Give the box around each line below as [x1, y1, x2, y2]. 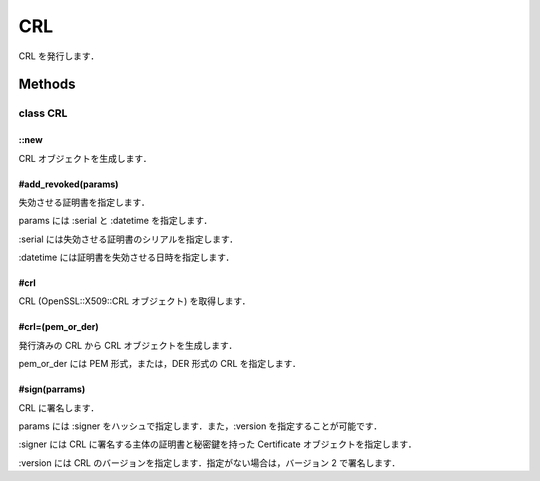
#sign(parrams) [18, 383, 86, 395]
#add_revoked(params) [18, 178, 119, 190]
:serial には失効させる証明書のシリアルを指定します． [18, 233, 239, 245]
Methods [18, 76, 76, 93]
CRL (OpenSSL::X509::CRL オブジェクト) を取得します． [18, 295, 251, 307]
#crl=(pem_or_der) [18, 321, 99, 333]
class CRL [18, 106, 68, 120]
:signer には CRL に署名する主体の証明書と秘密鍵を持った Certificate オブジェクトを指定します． [18, 438, 417, 450]
